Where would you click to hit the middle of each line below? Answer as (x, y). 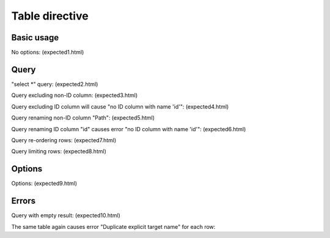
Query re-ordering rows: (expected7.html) (64, 140)
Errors (24, 201)
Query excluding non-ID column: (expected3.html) (75, 95)
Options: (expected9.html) (44, 184)
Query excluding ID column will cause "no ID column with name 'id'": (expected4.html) (120, 106)
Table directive (50, 16)
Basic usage (35, 38)
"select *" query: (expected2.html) (55, 84)
